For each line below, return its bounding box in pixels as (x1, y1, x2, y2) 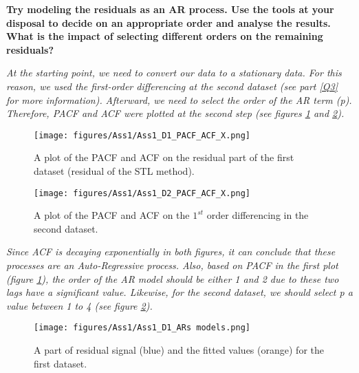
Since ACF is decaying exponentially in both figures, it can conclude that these (6, 244, 336, 259)
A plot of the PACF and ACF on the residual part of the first (34, 150, 294, 164)
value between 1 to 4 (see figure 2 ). (6, 298, 153, 312)
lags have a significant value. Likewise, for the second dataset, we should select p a (6, 285, 353, 299)
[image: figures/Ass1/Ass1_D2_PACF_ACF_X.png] (34, 188, 250, 198)
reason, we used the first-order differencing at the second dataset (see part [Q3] (6, 78, 338, 93)
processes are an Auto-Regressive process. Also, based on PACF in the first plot (6, 258, 338, 273)
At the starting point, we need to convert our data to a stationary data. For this (6, 65, 342, 80)
